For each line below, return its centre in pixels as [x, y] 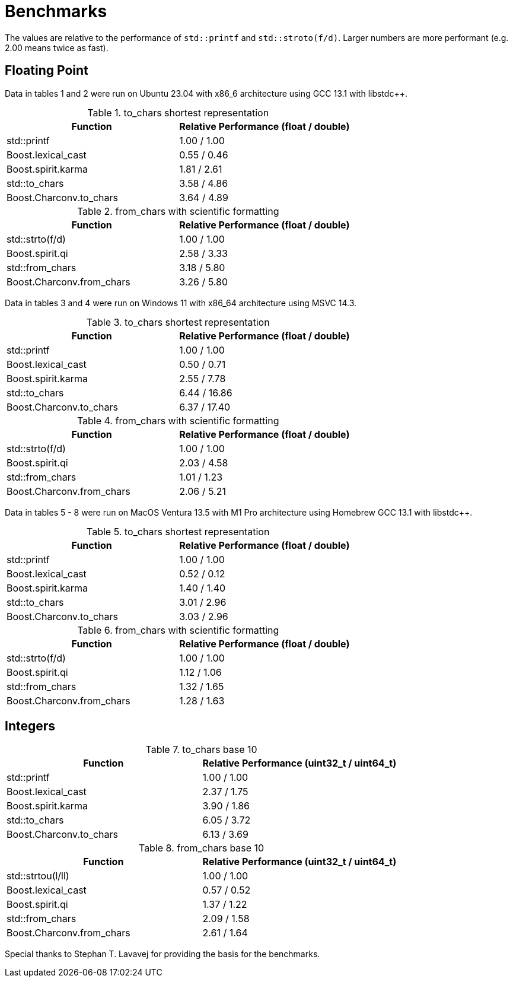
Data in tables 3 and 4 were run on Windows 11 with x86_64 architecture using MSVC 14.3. [181, 303]
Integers [30, 726]
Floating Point [47, 71]
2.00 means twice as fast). [57, 47]
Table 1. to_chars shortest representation [178, 112]
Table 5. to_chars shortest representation [178, 531]
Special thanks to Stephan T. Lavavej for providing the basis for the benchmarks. [162, 954]
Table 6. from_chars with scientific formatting [178, 630]
